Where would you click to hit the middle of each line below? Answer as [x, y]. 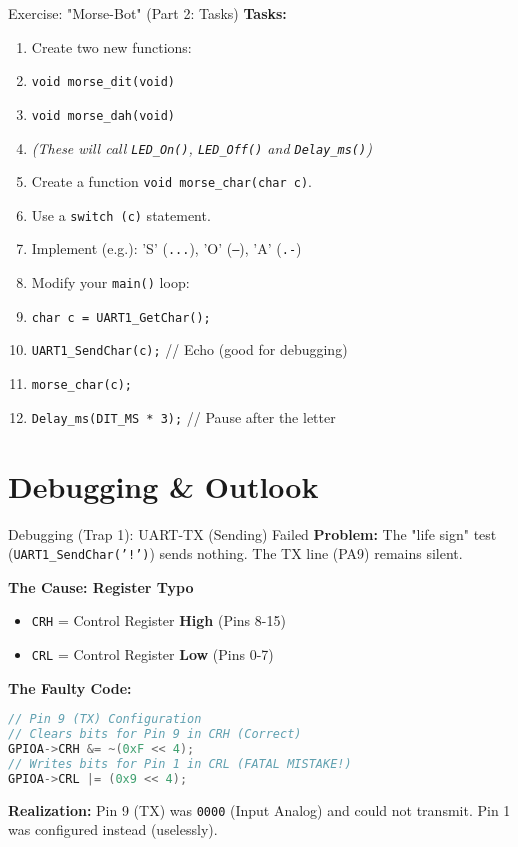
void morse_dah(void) [103, 115]
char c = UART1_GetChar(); [121, 317]
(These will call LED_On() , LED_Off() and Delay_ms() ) [201, 147]
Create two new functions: [111, 46]
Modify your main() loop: [110, 282]
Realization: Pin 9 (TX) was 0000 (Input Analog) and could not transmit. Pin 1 [259, 809]
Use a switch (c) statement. [121, 214]
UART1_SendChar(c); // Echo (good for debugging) [189, 349]
